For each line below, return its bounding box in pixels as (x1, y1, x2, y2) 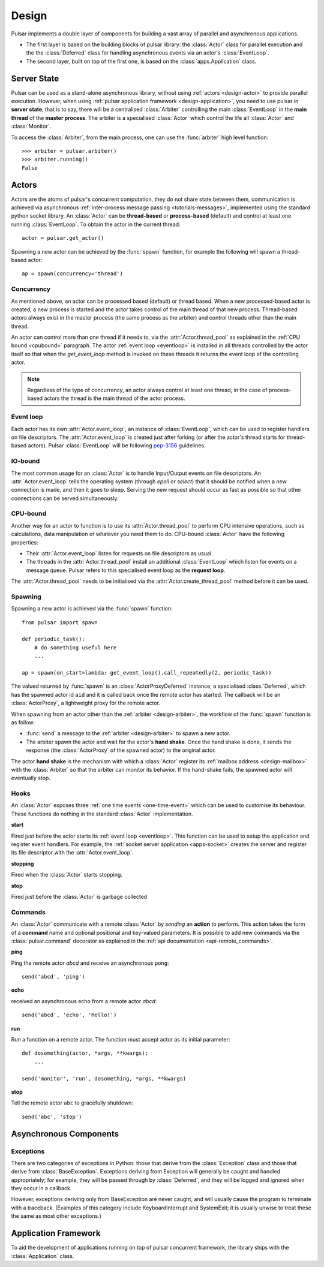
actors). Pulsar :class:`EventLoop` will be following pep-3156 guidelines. (28, 442, 206, 449)
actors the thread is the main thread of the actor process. (44, 395, 185, 402)
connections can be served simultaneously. (11, 495, 119, 502)
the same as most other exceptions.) (11, 1212, 102, 1220)
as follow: (11, 718, 35, 726)
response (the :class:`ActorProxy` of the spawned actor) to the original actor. (26, 747, 216, 754)
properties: (11, 538, 38, 546)
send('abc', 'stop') (22, 1113, 82, 1120)
